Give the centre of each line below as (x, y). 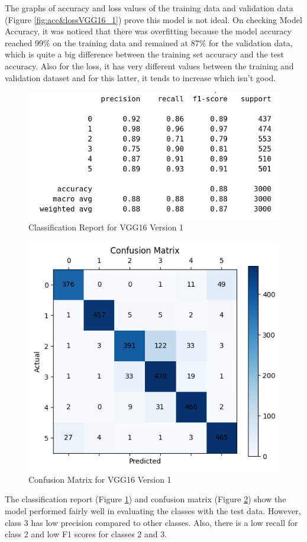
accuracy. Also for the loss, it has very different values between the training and (149, 65)
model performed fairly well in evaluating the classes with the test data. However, (153, 511)
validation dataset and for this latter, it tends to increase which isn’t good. (140, 77)
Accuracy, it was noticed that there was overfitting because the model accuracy (148, 31)
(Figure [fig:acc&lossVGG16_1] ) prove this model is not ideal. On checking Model (153, 19)
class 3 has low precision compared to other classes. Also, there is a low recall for (151, 522)
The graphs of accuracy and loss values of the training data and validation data (149, 8)
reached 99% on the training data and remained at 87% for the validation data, (149, 42)
